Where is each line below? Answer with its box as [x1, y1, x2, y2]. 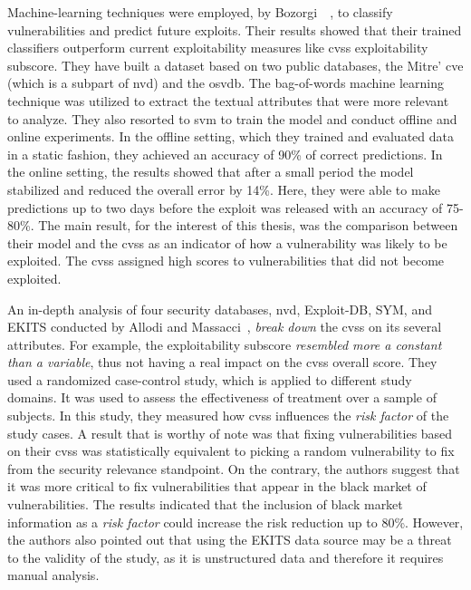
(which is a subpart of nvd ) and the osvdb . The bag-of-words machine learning [7, 73, 444, 92]
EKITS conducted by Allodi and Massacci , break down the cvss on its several [7, 317, 442, 336]
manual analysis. [7, 566, 100, 585]
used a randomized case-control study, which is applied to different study [7, 370, 412, 389]
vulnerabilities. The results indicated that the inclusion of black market [7, 495, 403, 514]
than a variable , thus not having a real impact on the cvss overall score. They [7, 353, 437, 372]
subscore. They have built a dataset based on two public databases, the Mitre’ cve [7, 55, 464, 74]
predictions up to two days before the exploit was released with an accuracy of [7, 198, 443, 217]
